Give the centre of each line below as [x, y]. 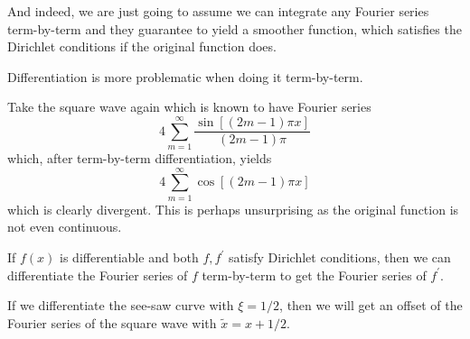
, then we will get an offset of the [371, 305]
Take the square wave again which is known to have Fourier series [189, 107]
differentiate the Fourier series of [98, 275]
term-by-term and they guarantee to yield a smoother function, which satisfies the [235, 28]
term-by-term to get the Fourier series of [314, 275]
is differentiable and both [129, 257]
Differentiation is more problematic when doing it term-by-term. [185, 76]
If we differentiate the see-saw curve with [121, 305]
